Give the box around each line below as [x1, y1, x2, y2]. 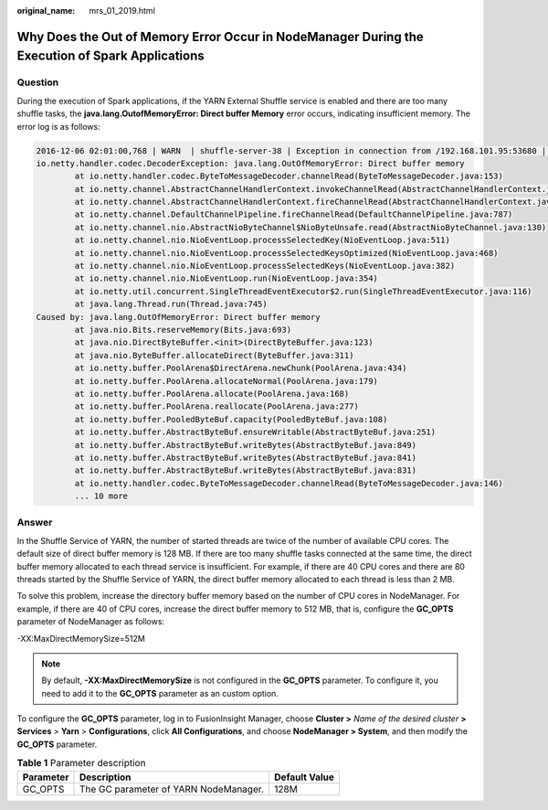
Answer [16, 517, 53, 529]
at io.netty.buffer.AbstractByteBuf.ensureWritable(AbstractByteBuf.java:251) [74, 427, 437, 438]
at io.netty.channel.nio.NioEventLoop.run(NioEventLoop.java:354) [74, 273, 379, 283]
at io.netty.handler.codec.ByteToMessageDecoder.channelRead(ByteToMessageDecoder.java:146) [74, 478, 504, 488]
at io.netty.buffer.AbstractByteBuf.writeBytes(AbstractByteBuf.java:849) [74, 440, 417, 450]
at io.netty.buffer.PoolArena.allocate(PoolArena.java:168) [74, 389, 350, 399]
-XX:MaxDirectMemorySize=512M [16, 633, 145, 644]
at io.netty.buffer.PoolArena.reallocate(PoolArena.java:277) [74, 401, 360, 411]
